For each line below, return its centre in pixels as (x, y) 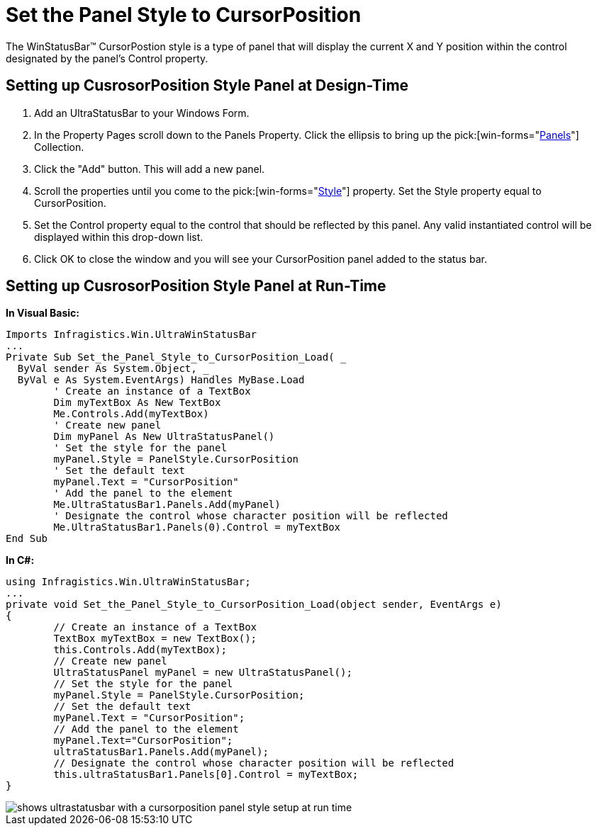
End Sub (27, 539)
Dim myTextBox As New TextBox (137, 403)
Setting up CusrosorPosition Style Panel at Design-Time (207, 86)
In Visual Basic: (43, 313)
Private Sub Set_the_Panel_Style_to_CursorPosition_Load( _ (176, 357)
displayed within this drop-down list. (119, 237)
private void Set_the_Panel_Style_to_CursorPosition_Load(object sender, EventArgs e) (254, 605)
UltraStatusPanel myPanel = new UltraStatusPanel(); (203, 673)
